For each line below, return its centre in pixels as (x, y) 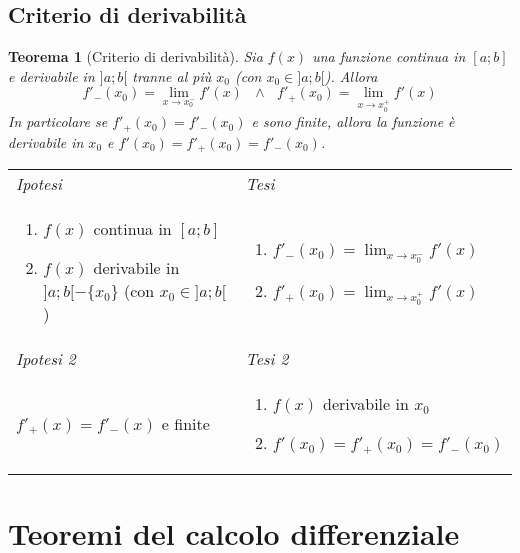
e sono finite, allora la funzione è (353, 121)
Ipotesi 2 (46, 359)
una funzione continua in (389, 56)
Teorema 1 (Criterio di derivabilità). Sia (135, 56)
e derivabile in (51, 75)
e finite (185, 423)
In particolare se (58, 121)
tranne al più (172, 75)
